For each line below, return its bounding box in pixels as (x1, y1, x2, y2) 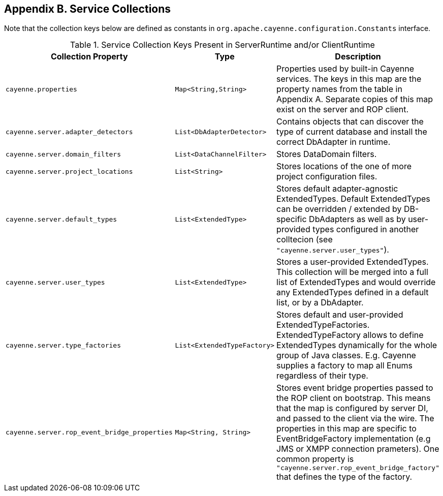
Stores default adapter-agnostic (276, 183, 398, 194)
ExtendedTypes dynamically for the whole (276, 340, 437, 351)
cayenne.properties (6, 85, 77, 93)
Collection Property (50, 51, 128, 62)
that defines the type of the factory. (276, 472, 413, 482)
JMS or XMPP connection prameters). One (276, 444, 439, 454)
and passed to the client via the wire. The (276, 413, 434, 424)
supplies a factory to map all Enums (276, 360, 413, 371)
